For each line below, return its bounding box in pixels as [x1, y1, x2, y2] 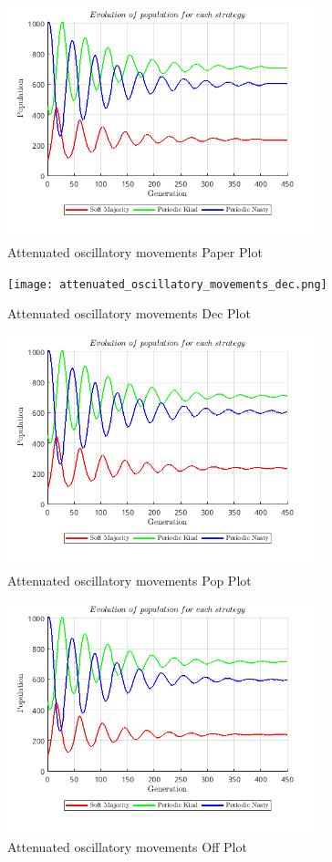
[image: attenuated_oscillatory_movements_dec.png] [7, 277, 327, 291]
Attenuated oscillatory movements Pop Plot [7, 570, 252, 589]
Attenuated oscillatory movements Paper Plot [7, 242, 263, 261]
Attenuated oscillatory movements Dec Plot [7, 304, 251, 323]
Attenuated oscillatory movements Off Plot [7, 837, 247, 857]
